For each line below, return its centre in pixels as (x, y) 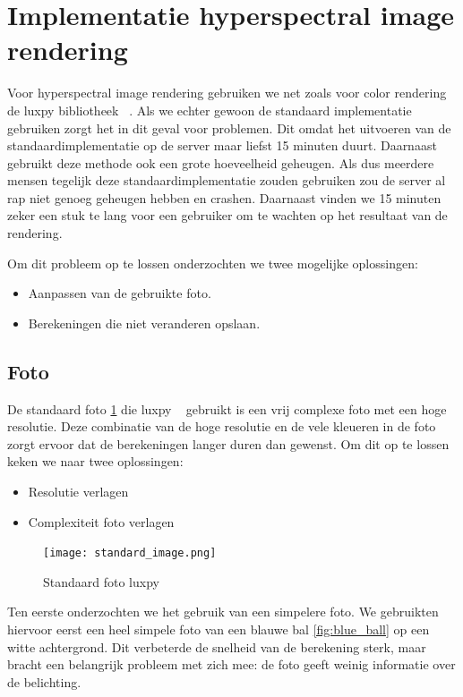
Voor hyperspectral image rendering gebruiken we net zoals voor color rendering (227, 93)
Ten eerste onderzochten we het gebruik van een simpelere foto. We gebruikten (223, 612)
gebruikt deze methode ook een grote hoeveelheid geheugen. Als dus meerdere (221, 162)
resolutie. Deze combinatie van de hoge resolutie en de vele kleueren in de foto (222, 426)
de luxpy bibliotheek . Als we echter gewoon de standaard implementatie (210, 110)
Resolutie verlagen (78, 492)
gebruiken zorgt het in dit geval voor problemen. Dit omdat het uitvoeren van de (229, 127)
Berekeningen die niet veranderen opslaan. (144, 323)
